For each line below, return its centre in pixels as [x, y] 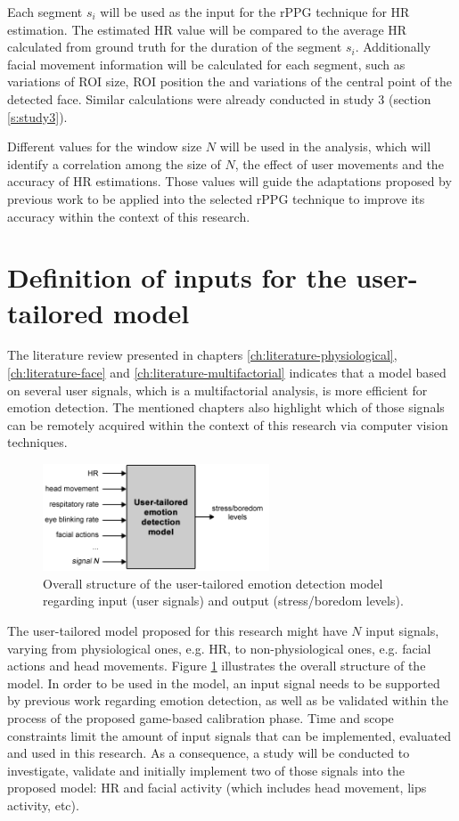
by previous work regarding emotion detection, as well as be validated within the [228, 700]
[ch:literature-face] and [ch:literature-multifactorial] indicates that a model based [227, 373]
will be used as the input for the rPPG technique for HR [255, 12]
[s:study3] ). [37, 116]
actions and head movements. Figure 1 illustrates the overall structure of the [217, 666]
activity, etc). [43, 805]
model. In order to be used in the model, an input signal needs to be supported [224, 683]
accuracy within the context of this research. [129, 216]
